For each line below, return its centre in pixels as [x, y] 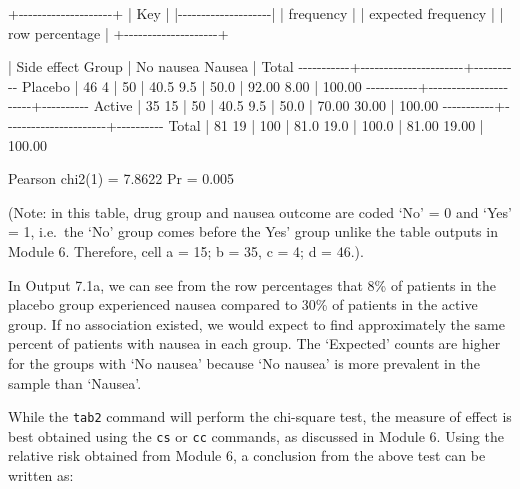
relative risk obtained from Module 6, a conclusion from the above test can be [247, 455]
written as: [41, 475]
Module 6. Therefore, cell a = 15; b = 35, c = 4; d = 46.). [186, 250]
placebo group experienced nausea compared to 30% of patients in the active [243, 304]
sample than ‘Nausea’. [75, 382]
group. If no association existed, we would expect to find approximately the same [256, 323]
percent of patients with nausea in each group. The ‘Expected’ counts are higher [254, 343]
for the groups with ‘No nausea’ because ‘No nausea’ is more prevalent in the [244, 362]
